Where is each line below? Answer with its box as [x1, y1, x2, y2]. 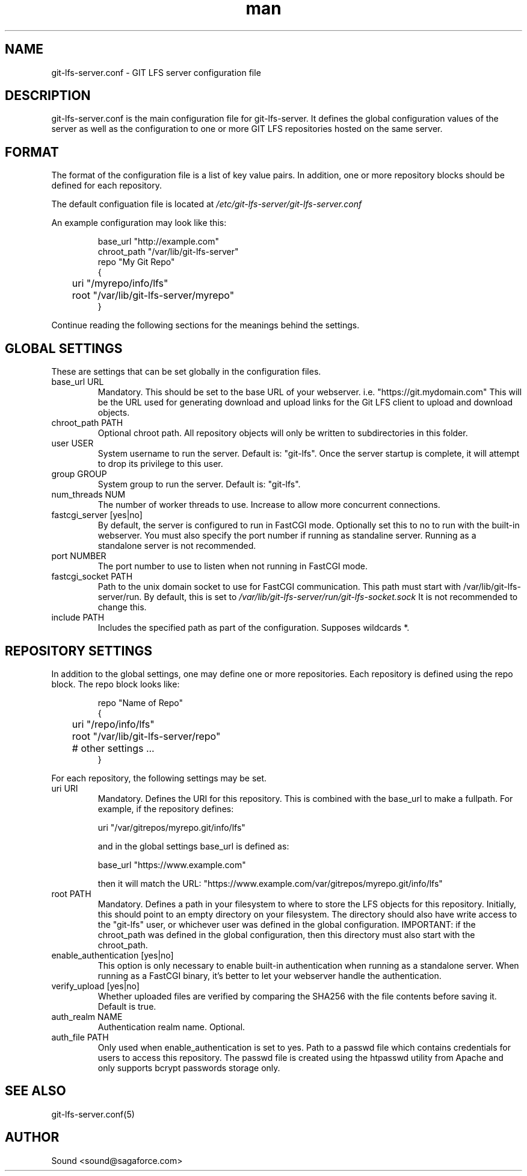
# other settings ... [72, 742, 155, 754]
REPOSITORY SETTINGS [5, 643, 152, 658]
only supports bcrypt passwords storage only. [97, 1062, 280, 1073]
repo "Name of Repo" [97, 697, 183, 708]
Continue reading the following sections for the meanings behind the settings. [51, 320, 360, 331]
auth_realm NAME [51, 1011, 123, 1022]
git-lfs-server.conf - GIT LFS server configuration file [51, 67, 261, 78]
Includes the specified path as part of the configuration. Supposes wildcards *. [97, 622, 410, 633]
